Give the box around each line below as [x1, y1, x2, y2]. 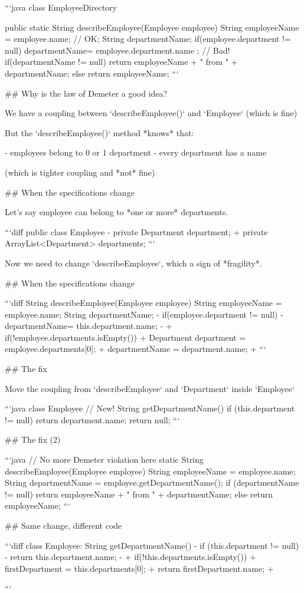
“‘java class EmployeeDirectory [5, 1, 117, 13]
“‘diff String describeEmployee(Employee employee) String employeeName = [5, 296, 282, 309]
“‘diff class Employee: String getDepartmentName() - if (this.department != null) [5, 539, 299, 551]
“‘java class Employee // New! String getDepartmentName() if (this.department [5, 402, 295, 414]
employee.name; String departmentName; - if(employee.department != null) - [5, 308, 283, 320]
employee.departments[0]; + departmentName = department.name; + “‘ [5, 342, 266, 355]
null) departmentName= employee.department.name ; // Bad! [5, 44, 230, 56]
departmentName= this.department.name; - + [5, 319, 172, 332]
